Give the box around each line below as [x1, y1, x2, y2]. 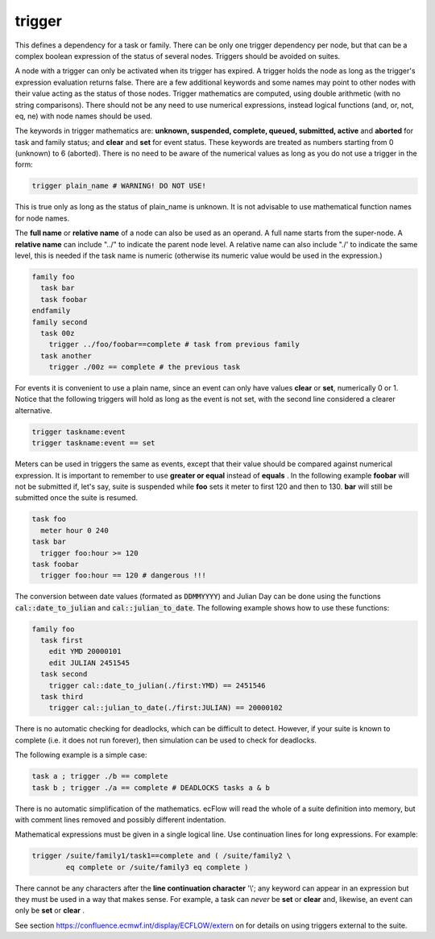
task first [40, 636, 84, 645]
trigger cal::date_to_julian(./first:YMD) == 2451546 [48, 680, 266, 690]
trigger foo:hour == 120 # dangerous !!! [40, 571, 207, 580]
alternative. [14, 405, 52, 415]
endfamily [31, 306, 71, 316]
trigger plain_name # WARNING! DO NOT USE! [31, 181, 207, 191]
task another [40, 351, 92, 360]
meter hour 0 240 [40, 526, 109, 535]
